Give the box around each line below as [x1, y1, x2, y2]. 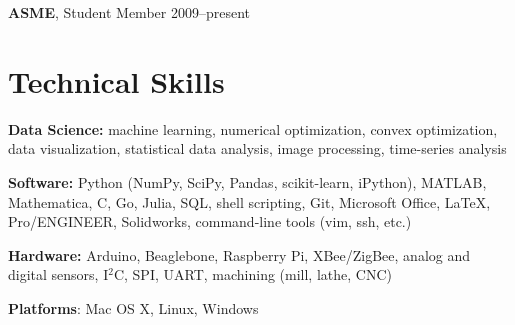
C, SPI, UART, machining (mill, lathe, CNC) [113, 264, 392, 285]
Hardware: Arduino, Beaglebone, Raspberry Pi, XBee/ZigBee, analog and [8, 244, 471, 265]
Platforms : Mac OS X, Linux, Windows [8, 297, 259, 318]
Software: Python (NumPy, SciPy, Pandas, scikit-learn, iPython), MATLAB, [8, 171, 487, 192]
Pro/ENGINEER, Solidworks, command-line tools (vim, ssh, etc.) [8, 211, 412, 232]
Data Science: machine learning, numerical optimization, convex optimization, [8, 118, 498, 139]
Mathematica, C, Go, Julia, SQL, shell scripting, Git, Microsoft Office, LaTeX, [8, 191, 491, 212]
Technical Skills [8, 60, 225, 101]
